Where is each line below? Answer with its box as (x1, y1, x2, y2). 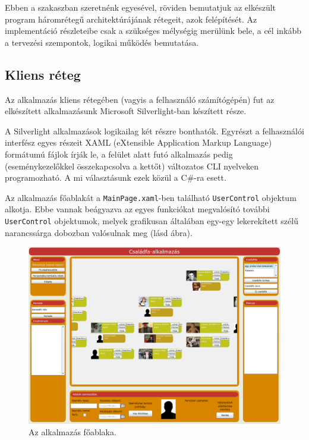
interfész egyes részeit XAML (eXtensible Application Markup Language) (5, 136, 272, 149)
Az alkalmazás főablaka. (29, 426, 116, 438)
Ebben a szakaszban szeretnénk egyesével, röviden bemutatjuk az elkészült (5, 1, 276, 13)
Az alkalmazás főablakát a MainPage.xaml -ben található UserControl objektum (5, 191, 297, 203)
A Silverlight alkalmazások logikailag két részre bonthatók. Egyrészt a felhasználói (5, 124, 304, 137)
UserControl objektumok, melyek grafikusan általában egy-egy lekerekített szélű (5, 214, 298, 227)
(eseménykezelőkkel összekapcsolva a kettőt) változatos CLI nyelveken (5, 159, 259, 172)
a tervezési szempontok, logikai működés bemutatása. (5, 36, 199, 48)
